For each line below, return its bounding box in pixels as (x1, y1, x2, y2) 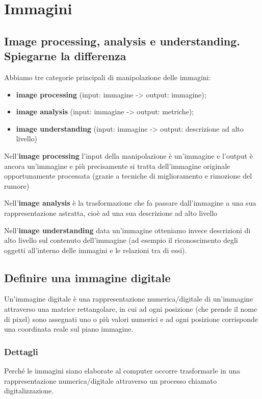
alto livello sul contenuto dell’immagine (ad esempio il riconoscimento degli (4, 235, 238, 245)
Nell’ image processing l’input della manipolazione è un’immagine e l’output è (4, 150, 253, 161)
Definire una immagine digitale (4, 269, 171, 285)
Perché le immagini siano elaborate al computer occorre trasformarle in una (4, 365, 241, 376)
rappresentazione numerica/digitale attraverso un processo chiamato (4, 375, 217, 386)
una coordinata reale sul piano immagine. (4, 323, 134, 334)
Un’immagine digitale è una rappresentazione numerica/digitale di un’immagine (4, 293, 253, 304)
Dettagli (4, 345, 38, 358)
